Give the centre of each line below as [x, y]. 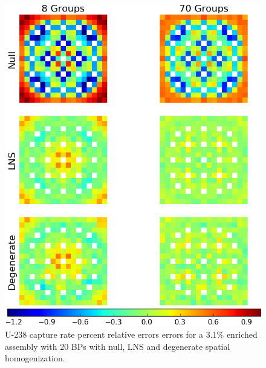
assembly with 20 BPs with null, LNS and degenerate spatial [118, 346]
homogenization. [35, 358]
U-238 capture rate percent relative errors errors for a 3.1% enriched [131, 334]
